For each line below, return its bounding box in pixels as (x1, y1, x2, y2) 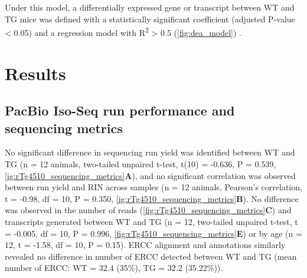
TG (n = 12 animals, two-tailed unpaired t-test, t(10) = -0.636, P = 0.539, (5, 158, 276, 170)
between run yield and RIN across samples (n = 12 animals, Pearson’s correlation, (5, 181, 302, 193)
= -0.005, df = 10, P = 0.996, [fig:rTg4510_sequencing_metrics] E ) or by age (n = (5, 227, 302, 239)
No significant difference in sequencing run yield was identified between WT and (5, 146, 295, 158)
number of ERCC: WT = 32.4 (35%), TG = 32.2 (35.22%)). (5, 262, 223, 274)
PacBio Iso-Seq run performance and (5, 101, 235, 120)
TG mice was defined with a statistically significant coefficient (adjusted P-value (5, 12, 295, 25)
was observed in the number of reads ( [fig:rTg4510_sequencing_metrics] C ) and (5, 204, 292, 216)
